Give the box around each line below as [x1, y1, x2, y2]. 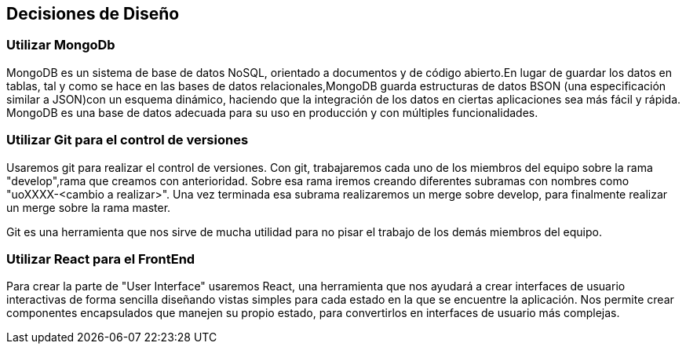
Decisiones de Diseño [6, 4, 180, 24]
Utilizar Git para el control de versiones [6, 132, 249, 148]
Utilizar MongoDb [6, 37, 115, 53]
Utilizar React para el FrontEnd [6, 250, 195, 267]
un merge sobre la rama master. [6, 200, 171, 214]
